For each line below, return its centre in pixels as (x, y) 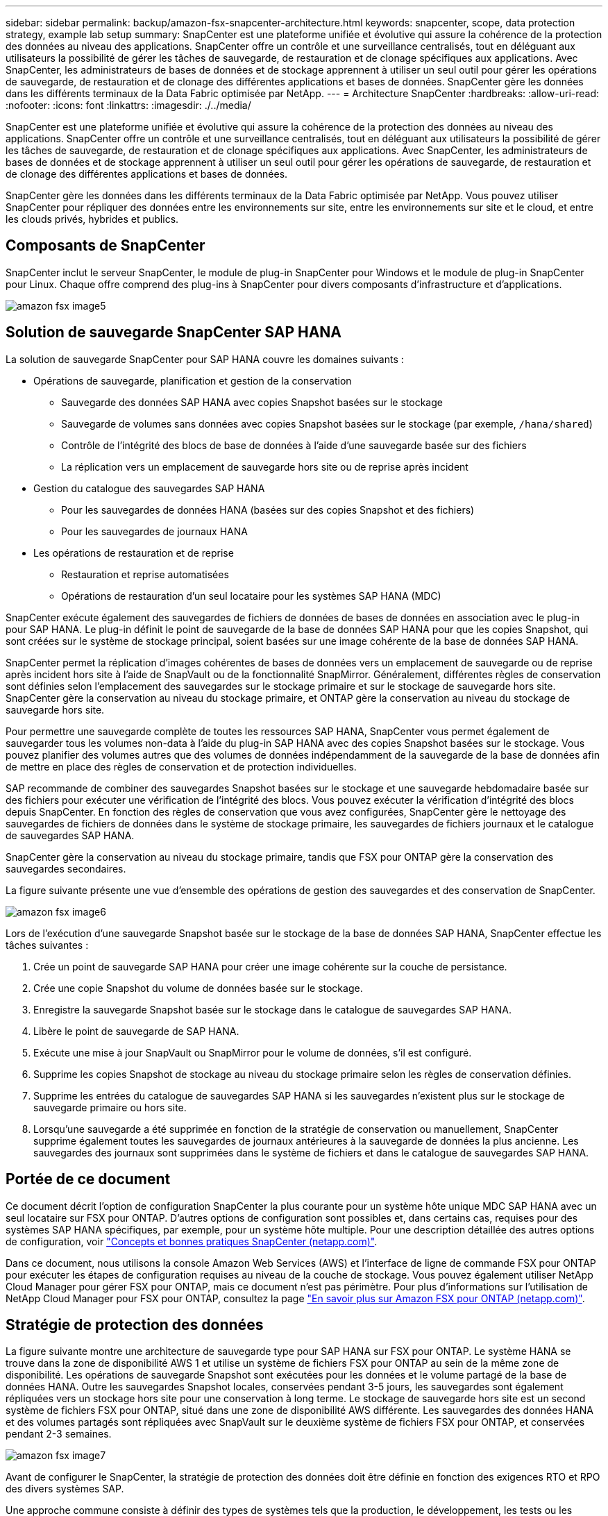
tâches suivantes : (47, 945)
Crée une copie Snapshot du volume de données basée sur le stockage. (198, 988)
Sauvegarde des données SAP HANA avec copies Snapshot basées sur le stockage (252, 402)
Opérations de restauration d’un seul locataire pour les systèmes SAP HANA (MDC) (251, 596)
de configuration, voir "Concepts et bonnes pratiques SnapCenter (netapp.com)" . (192, 1241)
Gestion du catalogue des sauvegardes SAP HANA (149, 488)
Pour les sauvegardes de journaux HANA (154, 531)
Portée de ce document (88, 1179)
